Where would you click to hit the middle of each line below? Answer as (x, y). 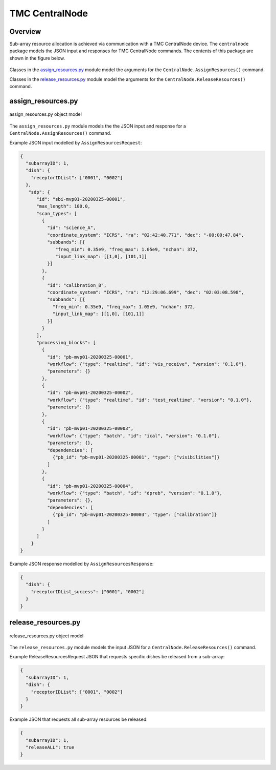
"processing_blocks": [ (66, 342)
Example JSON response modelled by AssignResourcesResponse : (82, 564)
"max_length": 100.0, (63, 206)
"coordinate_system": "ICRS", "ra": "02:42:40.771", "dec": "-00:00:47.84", (145, 235)
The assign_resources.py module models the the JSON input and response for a (98, 126)
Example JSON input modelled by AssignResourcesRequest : (76, 142)
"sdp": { (39, 192)
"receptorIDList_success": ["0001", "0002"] (88, 591)
